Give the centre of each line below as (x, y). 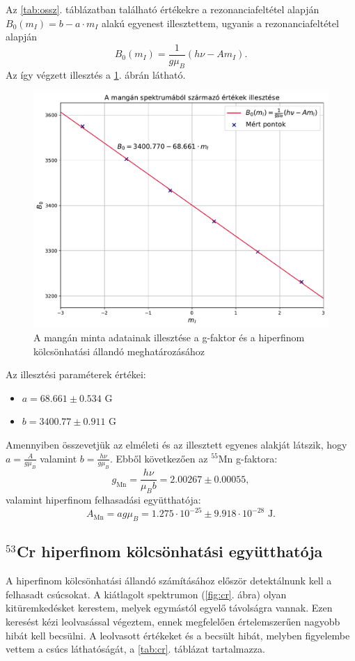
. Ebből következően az (159, 458)
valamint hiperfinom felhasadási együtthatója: (103, 500)
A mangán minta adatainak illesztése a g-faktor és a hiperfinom (169, 337)
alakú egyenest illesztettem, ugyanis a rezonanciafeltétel (220, 23)
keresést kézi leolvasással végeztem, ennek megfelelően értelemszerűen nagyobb (173, 622)
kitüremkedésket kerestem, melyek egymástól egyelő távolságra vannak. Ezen (169, 608)
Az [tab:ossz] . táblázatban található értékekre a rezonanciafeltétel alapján (163, 9)
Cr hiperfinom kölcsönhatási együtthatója (169, 551)
